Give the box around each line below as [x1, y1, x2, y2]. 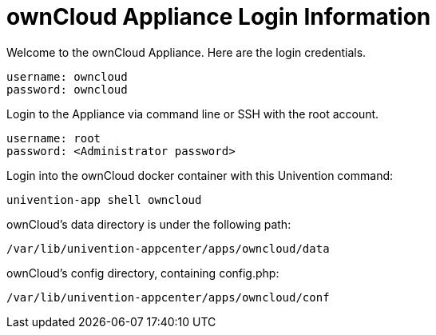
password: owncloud [6, 82, 128, 96]
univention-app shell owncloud [6, 193, 202, 206]
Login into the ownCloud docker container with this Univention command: [6, 168, 394, 182]
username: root [6, 131, 101, 145]
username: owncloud [6, 70, 128, 83]
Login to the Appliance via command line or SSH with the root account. [6, 106, 379, 121]
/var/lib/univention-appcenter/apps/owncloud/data [6, 241, 330, 255]
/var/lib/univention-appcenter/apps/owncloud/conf [6, 290, 330, 304]
